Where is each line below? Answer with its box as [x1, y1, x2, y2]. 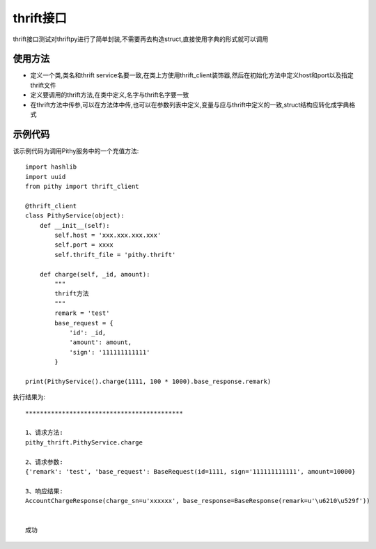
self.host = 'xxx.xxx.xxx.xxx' [54, 231, 162, 240]
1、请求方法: [25, 428, 63, 437]
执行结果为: [13, 393, 46, 401]
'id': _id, [69, 328, 107, 337]
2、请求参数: [25, 458, 63, 466]
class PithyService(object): [25, 212, 125, 219]
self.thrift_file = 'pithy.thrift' [54, 251, 176, 258]
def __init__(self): [39, 222, 110, 229]
